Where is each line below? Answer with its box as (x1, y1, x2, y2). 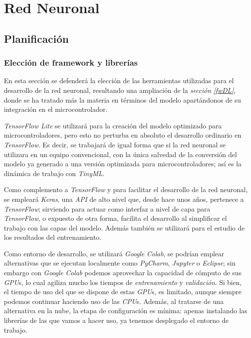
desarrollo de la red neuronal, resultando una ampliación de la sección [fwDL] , (4, 85, 236, 95)
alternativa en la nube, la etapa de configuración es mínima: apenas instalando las (4, 305, 248, 316)
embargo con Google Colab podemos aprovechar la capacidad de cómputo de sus (4, 267, 242, 278)
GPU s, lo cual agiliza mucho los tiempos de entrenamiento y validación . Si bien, (4, 277, 242, 287)
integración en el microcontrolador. (4, 104, 108, 114)
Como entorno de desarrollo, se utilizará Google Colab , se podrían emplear (4, 248, 224, 258)
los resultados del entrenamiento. (4, 232, 101, 242)
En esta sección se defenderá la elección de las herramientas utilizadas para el (4, 75, 234, 86)
